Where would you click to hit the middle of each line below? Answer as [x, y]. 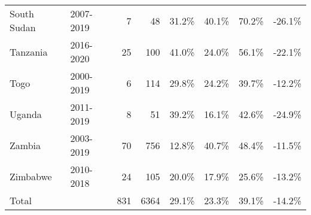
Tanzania [29, 52]
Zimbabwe [31, 176]
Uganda [26, 114]
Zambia [25, 145]
